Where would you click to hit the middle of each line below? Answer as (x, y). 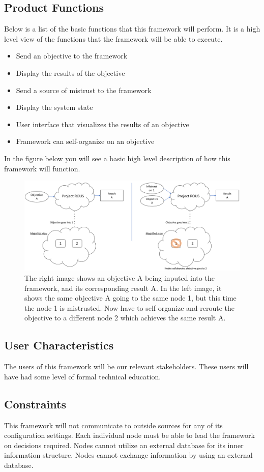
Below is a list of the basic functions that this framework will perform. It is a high (132, 29)
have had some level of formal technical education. (83, 376)
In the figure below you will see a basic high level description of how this (117, 158)
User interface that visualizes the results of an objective (102, 124)
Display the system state (54, 107)
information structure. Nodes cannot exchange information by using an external (128, 455)
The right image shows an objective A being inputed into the (120, 277)
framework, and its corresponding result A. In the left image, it (123, 288)
